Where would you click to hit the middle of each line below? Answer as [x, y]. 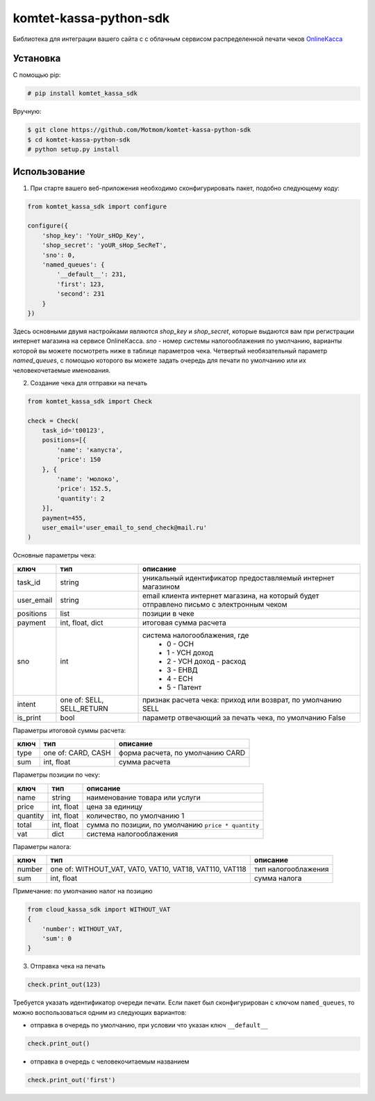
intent [26, 704]
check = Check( [53, 421]
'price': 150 [79, 460]
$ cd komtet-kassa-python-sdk [79, 140]
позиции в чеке [168, 613]
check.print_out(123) [64, 985]
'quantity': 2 [81, 498]
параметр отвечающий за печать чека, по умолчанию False [244, 717]
